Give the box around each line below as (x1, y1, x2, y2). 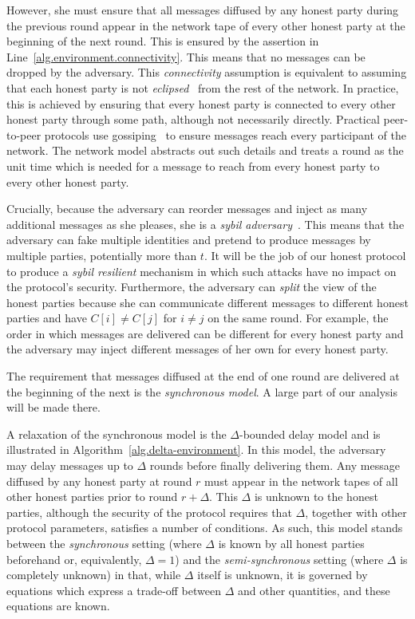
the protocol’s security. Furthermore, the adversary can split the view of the (6, 278, 377, 295)
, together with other (305, 503, 407, 520)
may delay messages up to (6, 457, 133, 474)
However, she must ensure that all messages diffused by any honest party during (6, 2, 399, 18)
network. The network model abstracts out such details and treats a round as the (6, 142, 404, 159)
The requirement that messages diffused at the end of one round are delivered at (6, 368, 400, 384)
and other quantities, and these (238, 582, 390, 598)
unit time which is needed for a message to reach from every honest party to (6, 157, 380, 174)
